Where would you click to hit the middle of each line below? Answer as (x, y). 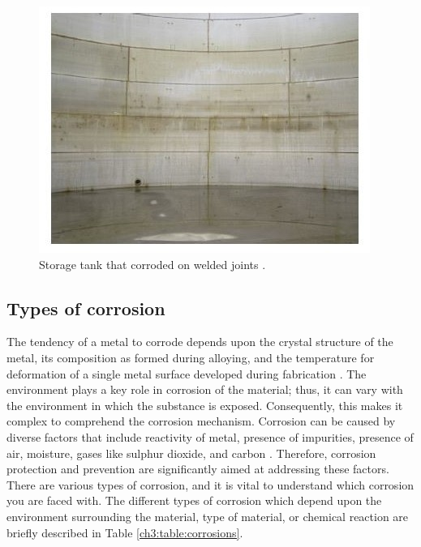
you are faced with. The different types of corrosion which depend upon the (194, 500)
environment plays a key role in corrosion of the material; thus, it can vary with (205, 389)
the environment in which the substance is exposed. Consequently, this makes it (205, 405)
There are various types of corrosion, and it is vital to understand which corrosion (210, 484)
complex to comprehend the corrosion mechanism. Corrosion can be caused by (201, 421)
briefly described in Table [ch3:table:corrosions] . (125, 532)
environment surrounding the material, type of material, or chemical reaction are (208, 516)
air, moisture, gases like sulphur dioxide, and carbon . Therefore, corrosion (191, 453)
